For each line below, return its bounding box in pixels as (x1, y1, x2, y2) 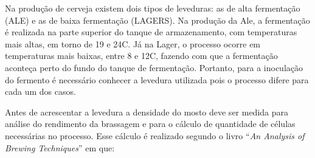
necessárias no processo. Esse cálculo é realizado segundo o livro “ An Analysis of (5, 129, 305, 142)
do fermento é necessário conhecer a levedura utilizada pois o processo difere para (5, 73, 309, 86)
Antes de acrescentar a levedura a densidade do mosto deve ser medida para (5, 105, 289, 118)
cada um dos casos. (5, 85, 76, 98)
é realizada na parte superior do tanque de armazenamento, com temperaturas (5, 26, 297, 38)
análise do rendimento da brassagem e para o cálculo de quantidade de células (5, 117, 296, 130)
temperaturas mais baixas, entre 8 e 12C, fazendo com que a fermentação (5, 49, 278, 62)
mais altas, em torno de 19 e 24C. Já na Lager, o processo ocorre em (5, 37, 261, 50)
